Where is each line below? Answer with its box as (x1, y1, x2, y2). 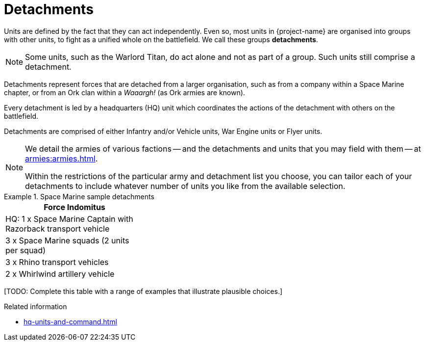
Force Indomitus (44, 202, 105, 212)
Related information (4, 302, 67, 311)
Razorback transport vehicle (5, 223, 110, 234)
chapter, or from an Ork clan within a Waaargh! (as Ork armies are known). (4, 88, 245, 97)
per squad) (5, 245, 46, 255)
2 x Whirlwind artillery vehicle (5, 268, 115, 279)
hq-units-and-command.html (24, 317, 117, 326)
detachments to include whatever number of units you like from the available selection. (25, 181, 346, 191)
